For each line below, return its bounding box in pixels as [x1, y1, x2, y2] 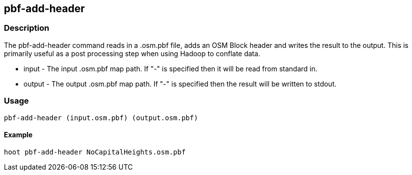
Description [4, 23, 49, 33]
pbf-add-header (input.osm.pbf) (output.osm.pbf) [4, 113, 198, 122]
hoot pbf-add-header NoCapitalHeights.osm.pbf [4, 148, 186, 156]
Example [4, 131, 33, 139]
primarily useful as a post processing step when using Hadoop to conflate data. [4, 49, 261, 58]
